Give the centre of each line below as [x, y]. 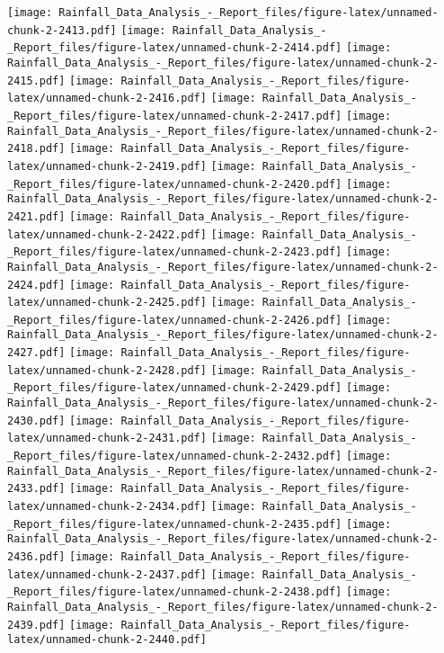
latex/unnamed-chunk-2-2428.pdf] [107, 370]
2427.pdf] [36, 353]
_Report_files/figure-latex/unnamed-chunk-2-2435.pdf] [175, 524]
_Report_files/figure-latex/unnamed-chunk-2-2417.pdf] [175, 116]
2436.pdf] [36, 557]
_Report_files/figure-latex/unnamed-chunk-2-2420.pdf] [175, 184]
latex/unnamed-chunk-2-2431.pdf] [107, 438]
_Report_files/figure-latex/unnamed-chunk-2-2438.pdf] [175, 592]
